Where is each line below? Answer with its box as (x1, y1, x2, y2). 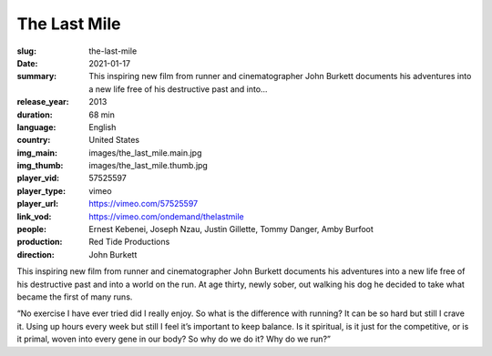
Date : (16, 57, 38, 68)
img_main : (16, 147, 58, 158)
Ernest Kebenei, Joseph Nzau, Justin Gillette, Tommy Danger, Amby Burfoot (88, 224, 374, 235)
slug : (16, 46, 36, 56)
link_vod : (16, 210, 52, 222)
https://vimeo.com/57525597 (88, 198, 199, 209)
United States (88, 135, 140, 146)
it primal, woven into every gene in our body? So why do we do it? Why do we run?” (16, 333, 332, 345)
